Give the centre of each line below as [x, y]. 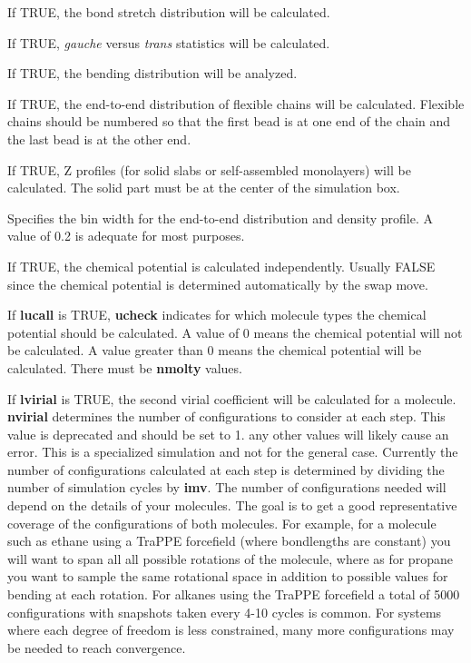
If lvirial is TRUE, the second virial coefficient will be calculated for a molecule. [232, 398]
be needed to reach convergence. [97, 647]
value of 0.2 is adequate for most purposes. [126, 236]
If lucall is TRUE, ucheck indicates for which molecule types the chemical [217, 315]
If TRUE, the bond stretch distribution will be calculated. [169, 12]
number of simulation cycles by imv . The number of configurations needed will [227, 487]
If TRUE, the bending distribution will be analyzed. [152, 73]
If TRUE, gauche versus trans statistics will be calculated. [169, 42]
